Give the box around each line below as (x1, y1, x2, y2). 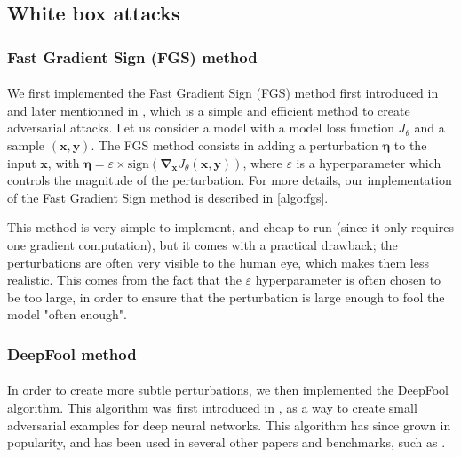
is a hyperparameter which (296, 153, 441, 172)
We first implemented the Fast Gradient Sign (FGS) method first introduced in (7, 84, 439, 102)
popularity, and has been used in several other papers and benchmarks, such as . (7, 433, 446, 452)
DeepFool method (7, 342, 137, 365)
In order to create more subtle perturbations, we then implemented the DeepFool (7, 381, 449, 399)
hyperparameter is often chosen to (255, 270, 441, 289)
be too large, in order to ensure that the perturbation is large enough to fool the (7, 287, 445, 306)
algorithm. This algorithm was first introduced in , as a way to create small (7, 397, 417, 416)
